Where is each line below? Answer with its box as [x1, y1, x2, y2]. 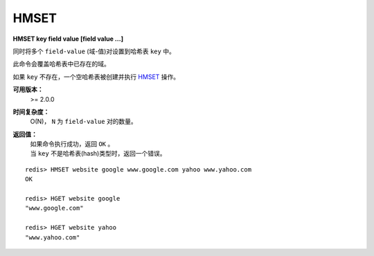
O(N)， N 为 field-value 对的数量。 [30, 118, 138, 126]
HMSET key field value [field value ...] [12, 35, 124, 43]
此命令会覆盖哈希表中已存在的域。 [12, 60, 110, 68]
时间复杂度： [12, 107, 50, 116]
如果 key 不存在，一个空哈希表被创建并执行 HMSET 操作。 [12, 73, 180, 81]
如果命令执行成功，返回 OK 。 [30, 140, 114, 148]
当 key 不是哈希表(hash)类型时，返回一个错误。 [30, 149, 166, 158]
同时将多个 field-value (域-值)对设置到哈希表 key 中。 [12, 47, 176, 55]
